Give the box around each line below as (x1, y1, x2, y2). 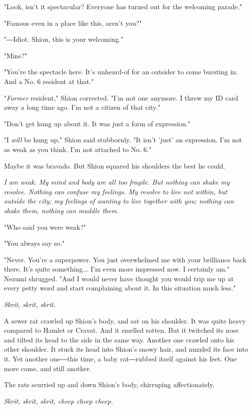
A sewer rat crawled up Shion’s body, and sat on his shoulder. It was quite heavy (4, 315, 246, 325)
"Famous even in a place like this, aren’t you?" (4, 17, 142, 28)
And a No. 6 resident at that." (4, 76, 94, 86)
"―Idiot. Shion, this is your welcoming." (4, 34, 124, 44)
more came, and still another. (4, 363, 91, 373)
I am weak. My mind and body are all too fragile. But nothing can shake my (4, 177, 230, 187)
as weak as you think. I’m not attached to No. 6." (4, 144, 152, 154)
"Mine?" (4, 50, 27, 60)
